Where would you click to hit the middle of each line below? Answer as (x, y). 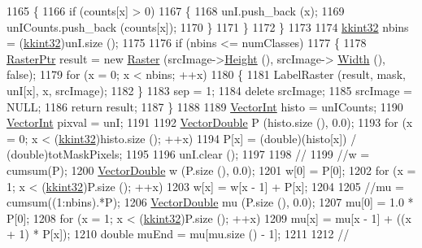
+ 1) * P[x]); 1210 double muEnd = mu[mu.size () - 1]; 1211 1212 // (178, 234)
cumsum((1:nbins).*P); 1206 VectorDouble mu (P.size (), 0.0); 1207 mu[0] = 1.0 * (210, 202)
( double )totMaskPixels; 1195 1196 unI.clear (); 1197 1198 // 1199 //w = (188, 154)
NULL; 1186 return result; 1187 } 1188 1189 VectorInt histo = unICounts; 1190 (205, 106)
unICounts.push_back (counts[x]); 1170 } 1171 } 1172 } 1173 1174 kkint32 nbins (208, 26)
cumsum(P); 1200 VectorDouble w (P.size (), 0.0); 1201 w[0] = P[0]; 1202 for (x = (211, 170)
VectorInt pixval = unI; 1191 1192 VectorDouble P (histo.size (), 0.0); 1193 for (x (210, 122)
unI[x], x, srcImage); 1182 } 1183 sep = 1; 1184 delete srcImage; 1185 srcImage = (209, 90)
